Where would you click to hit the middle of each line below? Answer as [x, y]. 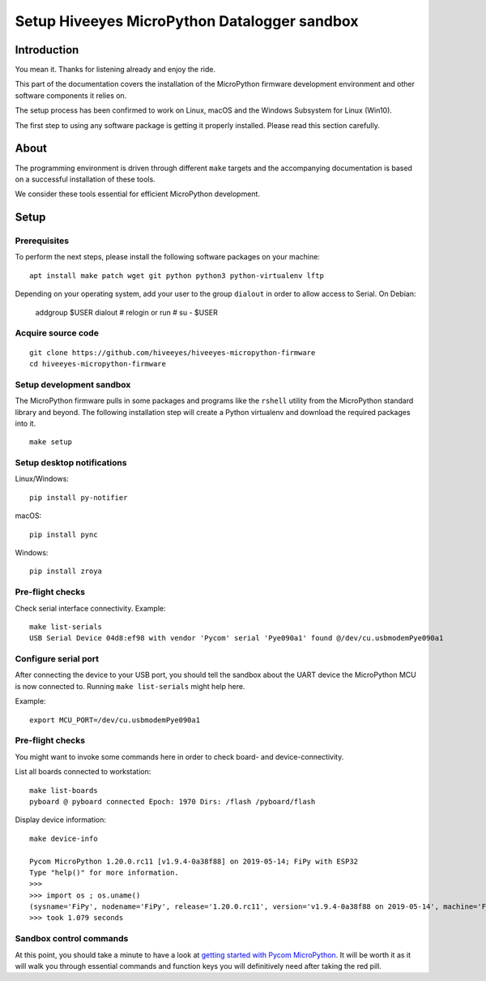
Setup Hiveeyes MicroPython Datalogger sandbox [187, 21]
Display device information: [61, 820]
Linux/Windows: [42, 479]
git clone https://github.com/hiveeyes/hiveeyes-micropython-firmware [173, 352]
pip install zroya [66, 571]
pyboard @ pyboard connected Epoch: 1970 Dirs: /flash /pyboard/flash [173, 801]
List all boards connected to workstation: [83, 772]
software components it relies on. [71, 95]
